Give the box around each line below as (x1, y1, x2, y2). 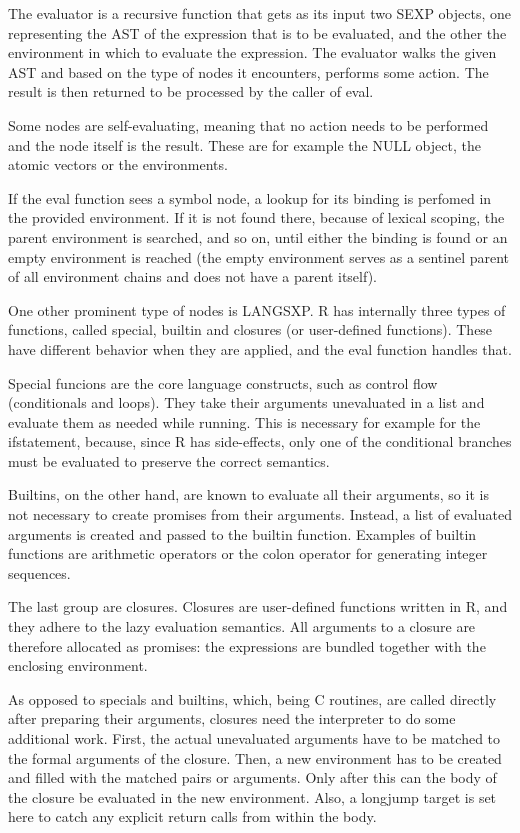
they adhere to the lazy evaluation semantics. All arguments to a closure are (8, 616, 476, 637)
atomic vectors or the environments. (8, 154, 228, 175)
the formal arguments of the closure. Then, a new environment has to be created (8, 747, 502, 768)
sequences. (8, 562, 71, 583)
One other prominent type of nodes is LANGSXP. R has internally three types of (8, 299, 506, 320)
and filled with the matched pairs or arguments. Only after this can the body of (8, 767, 497, 788)
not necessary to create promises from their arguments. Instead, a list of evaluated (8, 504, 512, 525)
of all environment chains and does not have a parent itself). (8, 266, 377, 287)
